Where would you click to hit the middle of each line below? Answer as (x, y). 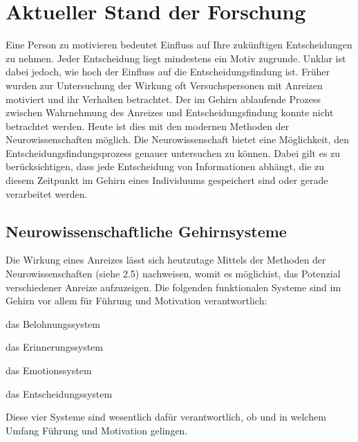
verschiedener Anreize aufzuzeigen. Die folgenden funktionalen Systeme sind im (173, 287)
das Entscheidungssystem (59, 393)
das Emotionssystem (49, 370)
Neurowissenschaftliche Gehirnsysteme (146, 231)
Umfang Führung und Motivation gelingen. (97, 430)
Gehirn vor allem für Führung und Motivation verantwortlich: (136, 301)
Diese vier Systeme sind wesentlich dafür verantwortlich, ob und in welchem (166, 417)
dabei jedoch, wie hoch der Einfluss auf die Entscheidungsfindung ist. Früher (168, 72)
